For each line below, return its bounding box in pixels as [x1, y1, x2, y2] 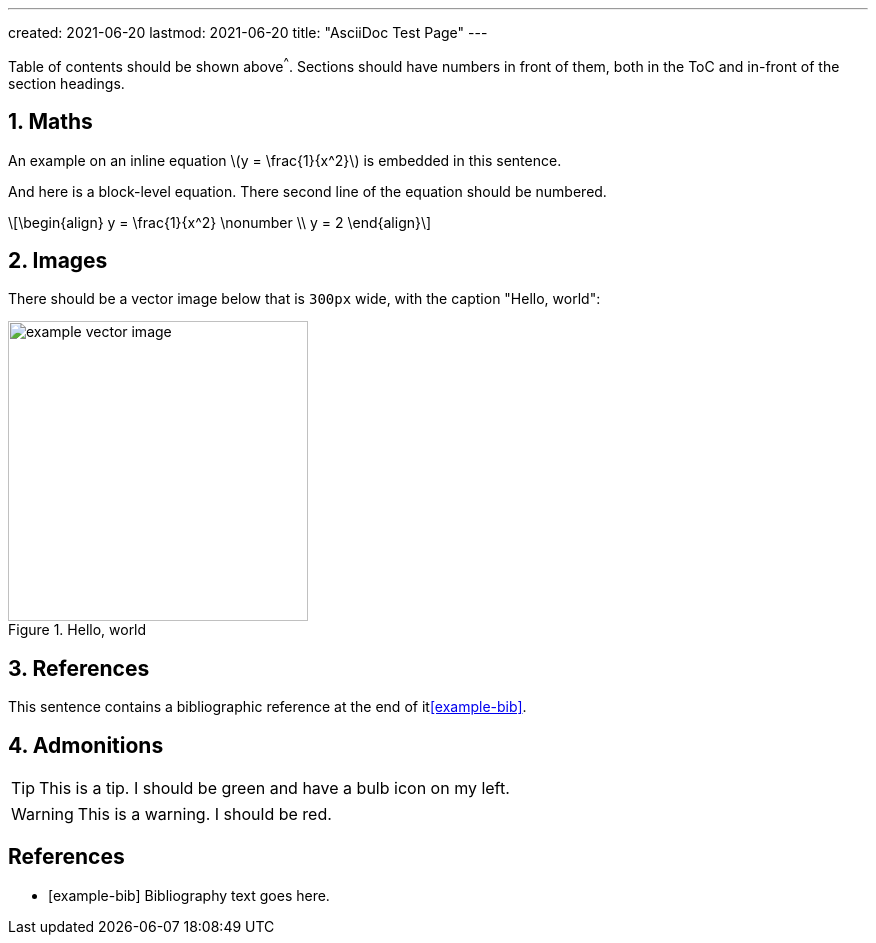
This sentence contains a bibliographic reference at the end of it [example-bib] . [8, 698, 527, 716]
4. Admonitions [8, 732, 164, 758]
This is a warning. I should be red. [77, 804, 332, 825]
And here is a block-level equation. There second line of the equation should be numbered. [8, 182, 607, 200]
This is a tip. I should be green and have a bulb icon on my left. [39, 778, 510, 799]
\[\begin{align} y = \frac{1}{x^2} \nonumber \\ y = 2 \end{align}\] [8, 213, 432, 231]
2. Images [8, 247, 108, 273]
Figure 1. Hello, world [8, 621, 147, 639]
